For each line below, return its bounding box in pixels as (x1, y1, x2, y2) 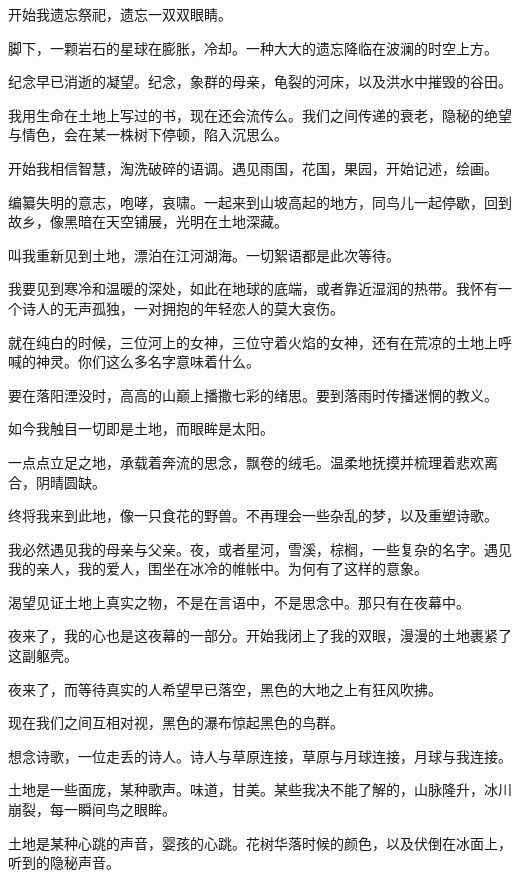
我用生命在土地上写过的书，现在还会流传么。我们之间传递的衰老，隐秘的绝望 (8, 104, 512, 125)
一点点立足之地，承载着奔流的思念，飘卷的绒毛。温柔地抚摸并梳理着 (8, 451, 456, 472)
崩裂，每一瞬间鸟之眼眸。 (8, 799, 176, 820)
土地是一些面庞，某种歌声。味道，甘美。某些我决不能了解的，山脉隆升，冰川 (8, 779, 512, 800)
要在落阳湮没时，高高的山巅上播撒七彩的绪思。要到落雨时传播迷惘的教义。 (8, 384, 498, 405)
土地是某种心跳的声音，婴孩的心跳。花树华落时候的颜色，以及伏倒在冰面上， (8, 832, 512, 853)
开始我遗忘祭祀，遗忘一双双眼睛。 (8, 4, 232, 24)
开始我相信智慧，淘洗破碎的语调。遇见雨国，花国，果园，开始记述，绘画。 (8, 157, 498, 178)
